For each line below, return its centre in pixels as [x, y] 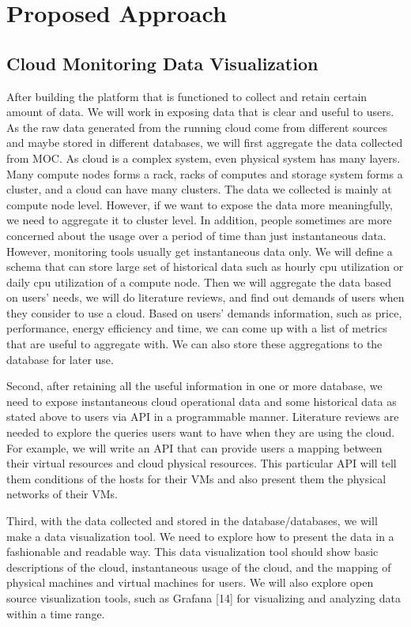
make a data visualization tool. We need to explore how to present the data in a [200, 536]
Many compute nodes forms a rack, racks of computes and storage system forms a [205, 173]
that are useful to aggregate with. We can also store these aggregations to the [194, 344]
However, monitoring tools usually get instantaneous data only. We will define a [200, 251]
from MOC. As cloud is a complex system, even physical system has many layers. [204, 158]
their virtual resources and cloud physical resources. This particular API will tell [202, 463]
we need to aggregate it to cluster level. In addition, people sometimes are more [199, 220]
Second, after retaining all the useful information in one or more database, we [194, 386]
